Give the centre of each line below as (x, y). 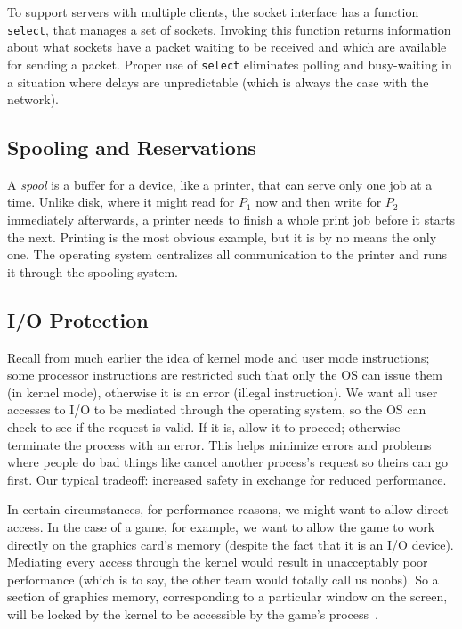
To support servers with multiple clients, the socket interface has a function (213, 12)
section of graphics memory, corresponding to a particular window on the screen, (227, 596)
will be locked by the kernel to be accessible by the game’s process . (193, 613)
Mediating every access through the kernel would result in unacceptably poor (218, 562)
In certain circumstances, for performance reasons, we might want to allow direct (228, 509)
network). (33, 99)
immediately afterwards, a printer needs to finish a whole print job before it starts (231, 220)
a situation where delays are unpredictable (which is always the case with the (218, 82)
